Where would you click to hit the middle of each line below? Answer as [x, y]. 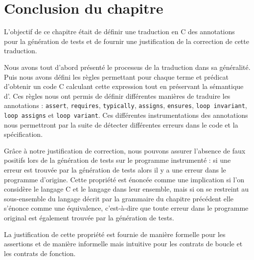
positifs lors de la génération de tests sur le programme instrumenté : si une [117, 160]
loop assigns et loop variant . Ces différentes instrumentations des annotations [126, 115]
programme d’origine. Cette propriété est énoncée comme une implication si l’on [124, 179]
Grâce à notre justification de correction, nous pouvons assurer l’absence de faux [125, 150]
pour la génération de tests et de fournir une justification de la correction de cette [127, 41]
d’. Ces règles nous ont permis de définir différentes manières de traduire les [117, 96]
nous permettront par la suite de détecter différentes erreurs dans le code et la [121, 124]
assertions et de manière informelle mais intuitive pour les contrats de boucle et [123, 244]
